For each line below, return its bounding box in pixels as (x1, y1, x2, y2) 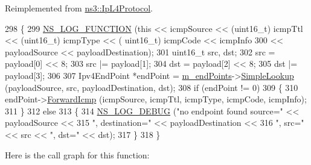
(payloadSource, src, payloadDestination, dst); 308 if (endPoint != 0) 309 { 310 (5, 81, 298, 93)
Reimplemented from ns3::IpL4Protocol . (5, 2, 153, 14)
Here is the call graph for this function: (5, 148, 150, 161)
